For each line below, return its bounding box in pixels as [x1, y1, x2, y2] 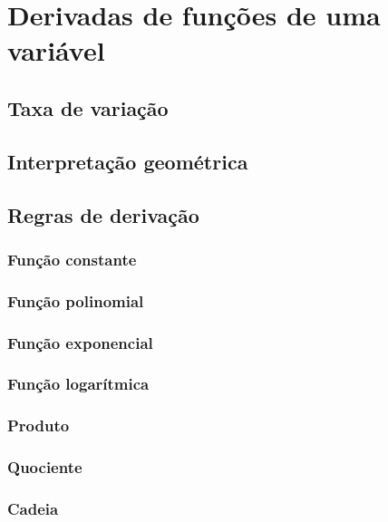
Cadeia [7, 497, 59, 519]
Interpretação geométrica [7, 147, 248, 175]
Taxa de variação [7, 93, 169, 121]
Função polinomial [7, 289, 144, 312]
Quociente [7, 456, 82, 478]
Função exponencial [7, 331, 153, 353]
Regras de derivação [7, 200, 199, 228]
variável [7, 32, 105, 69]
